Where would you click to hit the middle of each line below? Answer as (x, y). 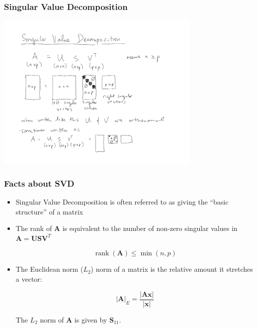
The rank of (34, 228)
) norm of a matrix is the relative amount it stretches (172, 269)
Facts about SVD (39, 183)
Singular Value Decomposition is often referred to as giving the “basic (122, 202)
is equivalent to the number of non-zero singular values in (150, 228)
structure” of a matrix (49, 211)
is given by (91, 319)
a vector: (29, 279)
